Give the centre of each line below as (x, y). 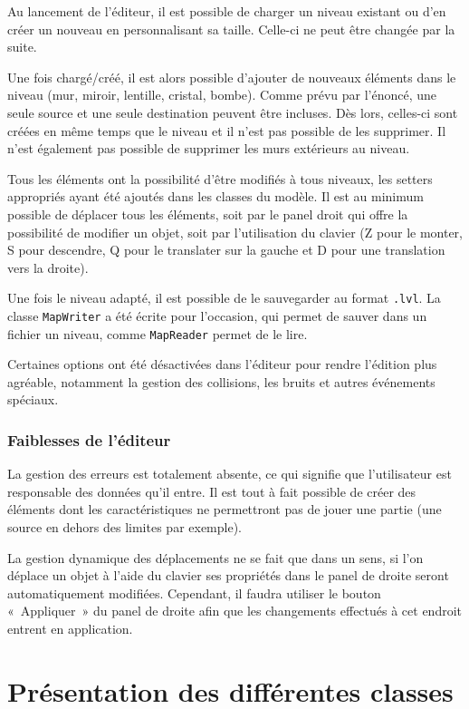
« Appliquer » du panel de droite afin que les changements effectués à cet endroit (234, 611)
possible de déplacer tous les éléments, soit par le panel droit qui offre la (208, 214)
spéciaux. (33, 399)
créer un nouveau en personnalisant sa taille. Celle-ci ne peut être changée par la (231, 29)
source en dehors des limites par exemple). (124, 527)
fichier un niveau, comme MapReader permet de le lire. (158, 333)
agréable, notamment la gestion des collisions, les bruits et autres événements (221, 381)
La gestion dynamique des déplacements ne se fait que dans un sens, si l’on (215, 557)
